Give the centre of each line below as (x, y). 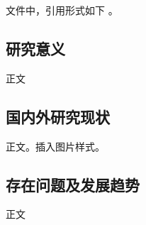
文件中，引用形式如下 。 (62, 10)
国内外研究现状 (58, 116)
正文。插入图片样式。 (55, 146)
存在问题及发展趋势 (73, 184)
